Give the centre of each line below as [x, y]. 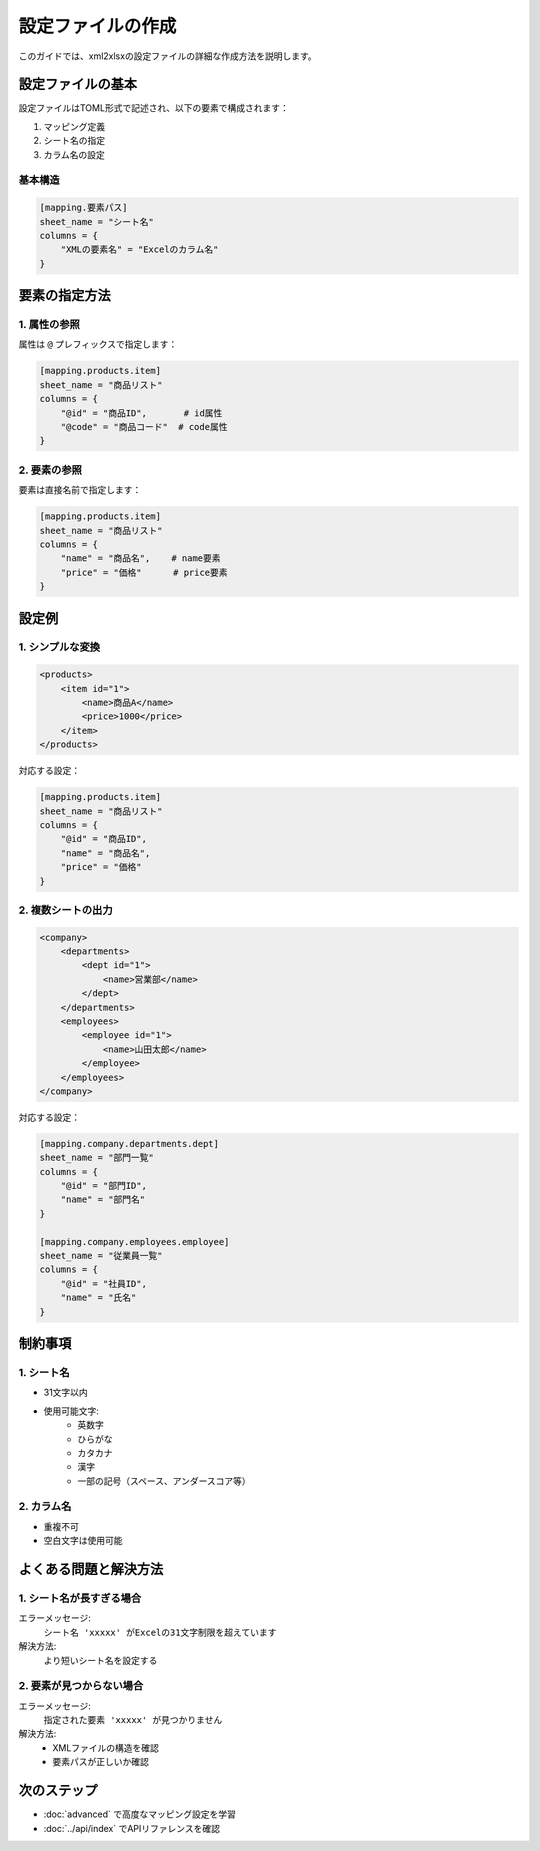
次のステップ [58, 1790]
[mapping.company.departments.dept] [129, 1143]
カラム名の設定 [74, 154]
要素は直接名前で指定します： [80, 490]
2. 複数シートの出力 [66, 910]
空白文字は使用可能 [83, 1541]
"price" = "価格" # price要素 [144, 572]
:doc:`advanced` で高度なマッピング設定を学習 [140, 1814]
